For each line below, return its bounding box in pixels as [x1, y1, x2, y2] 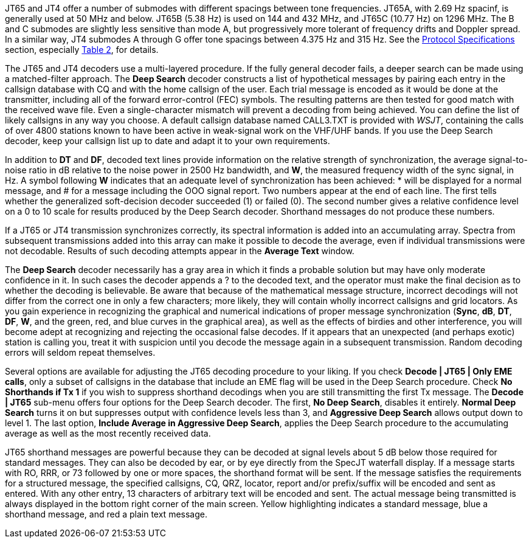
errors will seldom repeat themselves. [5, 347, 156, 358]
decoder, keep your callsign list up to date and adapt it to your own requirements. [5, 136, 330, 146]
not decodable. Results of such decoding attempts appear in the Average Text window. [5, 246, 354, 256]
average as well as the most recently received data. [5, 428, 211, 438]
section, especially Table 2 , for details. [5, 44, 159, 55]
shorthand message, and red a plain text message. [5, 509, 207, 519]
